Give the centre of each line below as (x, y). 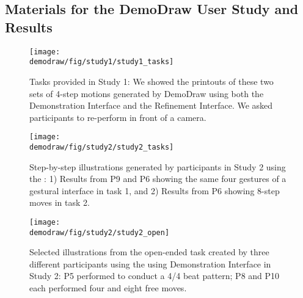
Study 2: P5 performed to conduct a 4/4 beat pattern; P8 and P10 (155, 276)
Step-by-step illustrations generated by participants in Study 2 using (158, 166)
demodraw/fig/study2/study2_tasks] (102, 147)
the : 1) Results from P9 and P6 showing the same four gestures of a (158, 179)
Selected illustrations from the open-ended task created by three (149, 252)
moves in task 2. (60, 202)
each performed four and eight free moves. (108, 288)
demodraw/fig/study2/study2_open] (100, 232)
